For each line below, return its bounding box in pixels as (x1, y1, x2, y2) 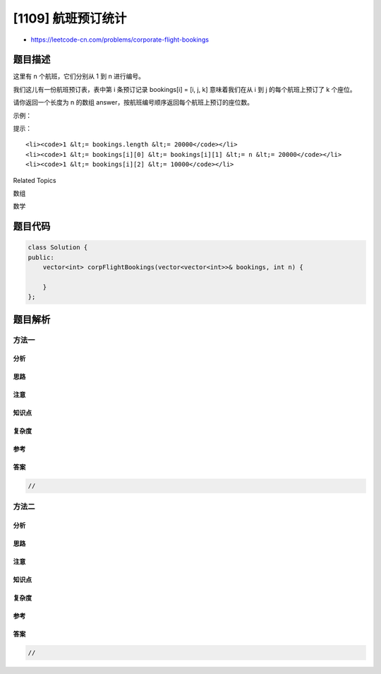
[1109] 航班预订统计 (13, 11, 127, 26)
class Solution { (28, 244, 88, 252)
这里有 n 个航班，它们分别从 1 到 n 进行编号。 (13, 72, 145, 81)
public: (28, 253, 54, 261)
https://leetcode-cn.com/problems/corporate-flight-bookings (30, 35, 210, 44)
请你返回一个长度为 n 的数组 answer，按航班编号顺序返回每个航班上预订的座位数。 (13, 98, 254, 107)
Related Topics (13, 176, 56, 184)
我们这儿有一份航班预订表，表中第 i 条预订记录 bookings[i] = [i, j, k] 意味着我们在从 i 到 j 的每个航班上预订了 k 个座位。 (13, 85, 356, 93)
